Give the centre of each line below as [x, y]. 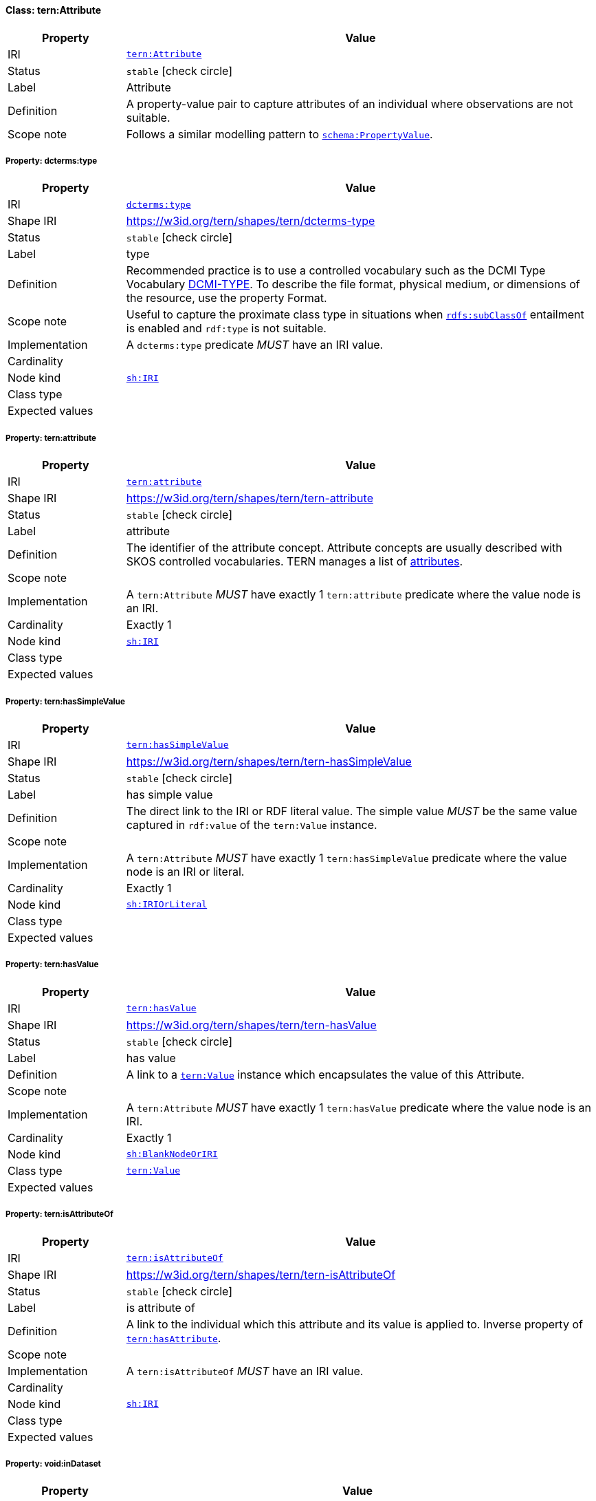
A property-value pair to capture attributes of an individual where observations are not [350, 104]
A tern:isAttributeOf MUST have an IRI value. [245, 1371]
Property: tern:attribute [51, 438]
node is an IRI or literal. [185, 871]
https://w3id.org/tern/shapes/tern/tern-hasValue [251, 1025]
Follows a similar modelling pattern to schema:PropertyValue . [279, 134]
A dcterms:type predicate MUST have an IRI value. [255, 345]
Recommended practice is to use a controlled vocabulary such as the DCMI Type [336, 271]
